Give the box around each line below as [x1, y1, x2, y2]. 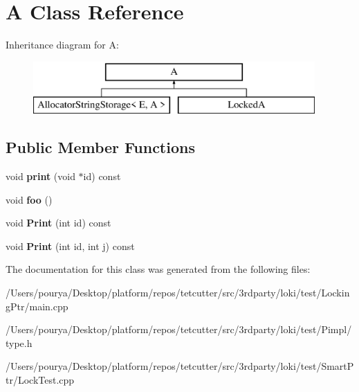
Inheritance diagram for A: [6, 37, 119, 52]
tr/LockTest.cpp [6, 373, 75, 387]
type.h [6, 335, 33, 350]
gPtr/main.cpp [6, 299, 68, 313]
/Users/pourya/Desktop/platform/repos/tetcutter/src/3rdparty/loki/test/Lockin [6, 285, 350, 300]
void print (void [6, 169, 75, 184]
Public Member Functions [6, 136, 195, 158]
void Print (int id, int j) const [6, 238, 135, 253]
